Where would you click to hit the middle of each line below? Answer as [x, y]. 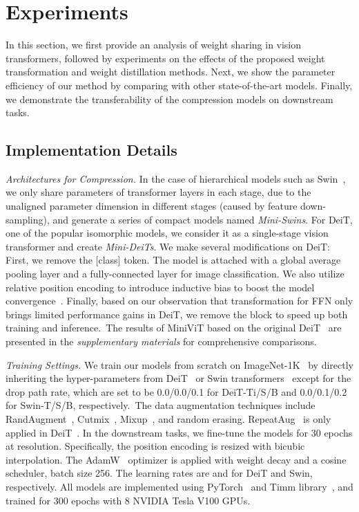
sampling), [28, 219]
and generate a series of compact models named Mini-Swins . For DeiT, [203, 219]
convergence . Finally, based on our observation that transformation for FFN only [179, 301]
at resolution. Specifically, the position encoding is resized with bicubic [155, 446]
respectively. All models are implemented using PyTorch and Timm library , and [179, 486]
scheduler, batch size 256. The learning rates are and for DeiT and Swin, [159, 473]
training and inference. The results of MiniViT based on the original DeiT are [174, 328]
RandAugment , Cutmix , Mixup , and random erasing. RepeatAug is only [168, 418]
